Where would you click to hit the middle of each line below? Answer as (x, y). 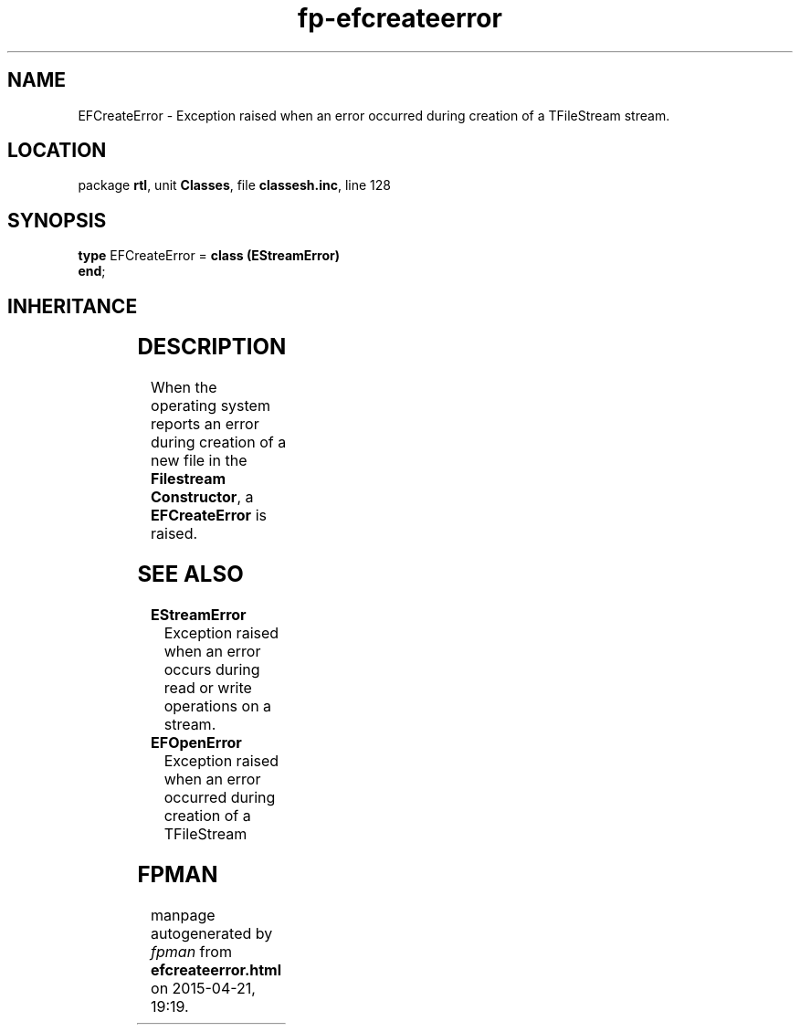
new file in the (199, 461)
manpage (183, 915)
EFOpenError (196, 742)
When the (184, 388)
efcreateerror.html (216, 969)
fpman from (191, 951)
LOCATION (57, 151)
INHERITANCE (73, 306)
